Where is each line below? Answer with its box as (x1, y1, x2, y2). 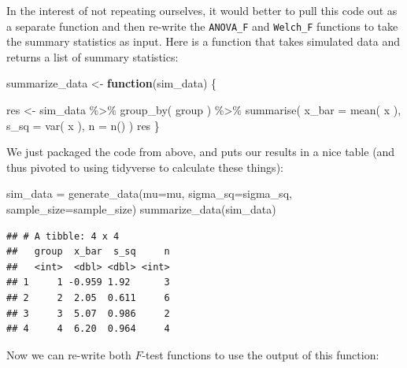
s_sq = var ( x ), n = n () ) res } (6, 117, 160, 133)
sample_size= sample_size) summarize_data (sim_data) (6, 201, 276, 217)
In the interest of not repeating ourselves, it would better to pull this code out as (6, 2, 398, 18)
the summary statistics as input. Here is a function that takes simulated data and (6, 33, 401, 50)
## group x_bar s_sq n (6, 246, 170, 258)
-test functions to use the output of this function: (142, 346, 379, 362)
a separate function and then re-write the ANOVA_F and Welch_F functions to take (6, 17, 398, 34)
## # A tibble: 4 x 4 (6, 230, 120, 242)
